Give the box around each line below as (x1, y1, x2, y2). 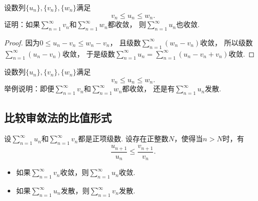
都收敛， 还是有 (122, 83, 175, 94)
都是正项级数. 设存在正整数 (78, 133, 169, 144)
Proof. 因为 (4, 37, 40, 47)
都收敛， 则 (107, 19, 146, 30)
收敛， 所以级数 (200, 37, 253, 47)
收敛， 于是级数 (62, 48, 115, 59)
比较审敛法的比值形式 (4, 109, 112, 125)
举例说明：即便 (4, 83, 54, 94)
